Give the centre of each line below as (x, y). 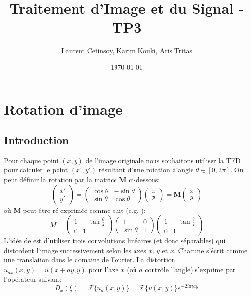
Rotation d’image (63, 109)
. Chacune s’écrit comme (211, 250)
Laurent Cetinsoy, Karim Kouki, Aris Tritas (127, 51)
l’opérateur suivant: (33, 279)
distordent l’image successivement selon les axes (75, 250)
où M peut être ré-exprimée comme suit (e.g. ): (75, 210)
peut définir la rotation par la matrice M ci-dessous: (82, 180)
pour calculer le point (36, 170)
